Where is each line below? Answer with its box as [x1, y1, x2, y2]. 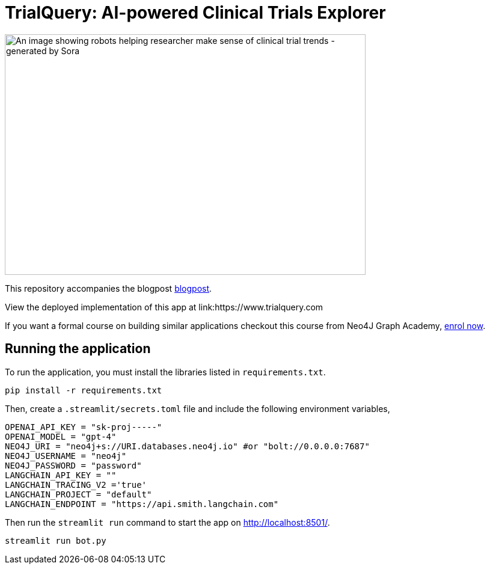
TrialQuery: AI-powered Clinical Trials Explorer [5, 2, 386, 23]
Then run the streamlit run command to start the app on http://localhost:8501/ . [5, 517, 330, 527]
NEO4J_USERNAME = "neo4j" [5, 451, 127, 461]
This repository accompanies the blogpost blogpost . [5, 283, 212, 294]
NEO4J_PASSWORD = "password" [5, 460, 142, 470]
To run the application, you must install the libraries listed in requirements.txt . [5, 366, 326, 377]
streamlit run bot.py [5, 535, 106, 546]
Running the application [5, 341, 151, 357]
